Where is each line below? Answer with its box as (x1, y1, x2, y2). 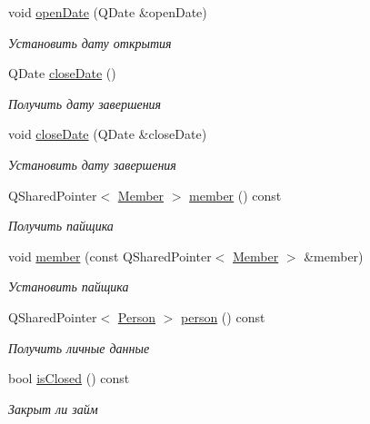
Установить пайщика (8, 277, 129, 296)
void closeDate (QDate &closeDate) (8, 124, 207, 143)
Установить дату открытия (8, 33, 172, 52)
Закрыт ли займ (8, 399, 98, 418)
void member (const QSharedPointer (8, 246, 212, 265)
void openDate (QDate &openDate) (8, 3, 207, 21)
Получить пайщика (8, 216, 114, 235)
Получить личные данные (8, 338, 150, 357)
